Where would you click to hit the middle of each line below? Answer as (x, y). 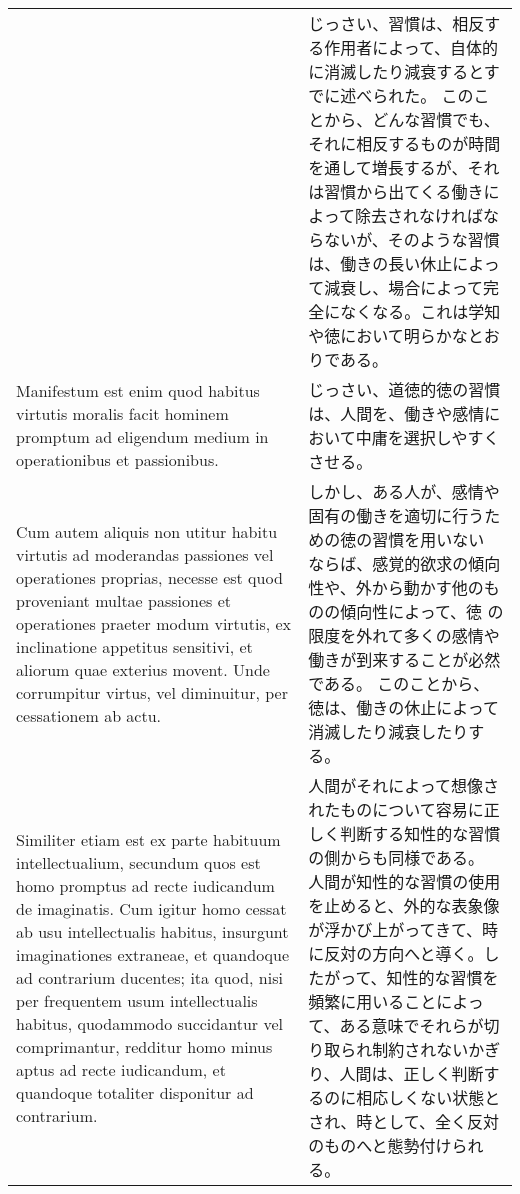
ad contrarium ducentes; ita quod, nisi (149, 977)
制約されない (420, 1049)
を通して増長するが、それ (404, 167)
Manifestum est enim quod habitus (138, 390)
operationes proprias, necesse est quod (149, 577)
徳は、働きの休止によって (403, 707)
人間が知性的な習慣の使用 (404, 881)
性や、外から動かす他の (396, 587)
